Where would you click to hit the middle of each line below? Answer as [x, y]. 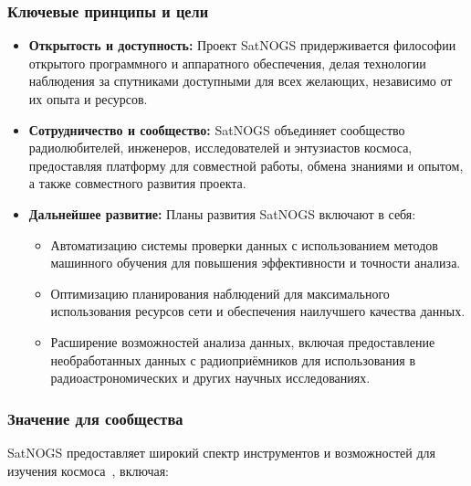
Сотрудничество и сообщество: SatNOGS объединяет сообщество [217, 129]
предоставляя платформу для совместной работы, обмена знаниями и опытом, [246, 165]
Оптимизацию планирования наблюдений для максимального [220, 293]
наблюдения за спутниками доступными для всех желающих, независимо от [241, 81]
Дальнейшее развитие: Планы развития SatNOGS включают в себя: [222, 213]
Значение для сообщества [95, 418]
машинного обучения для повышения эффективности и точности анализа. [256, 263]
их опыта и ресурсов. [88, 99]
